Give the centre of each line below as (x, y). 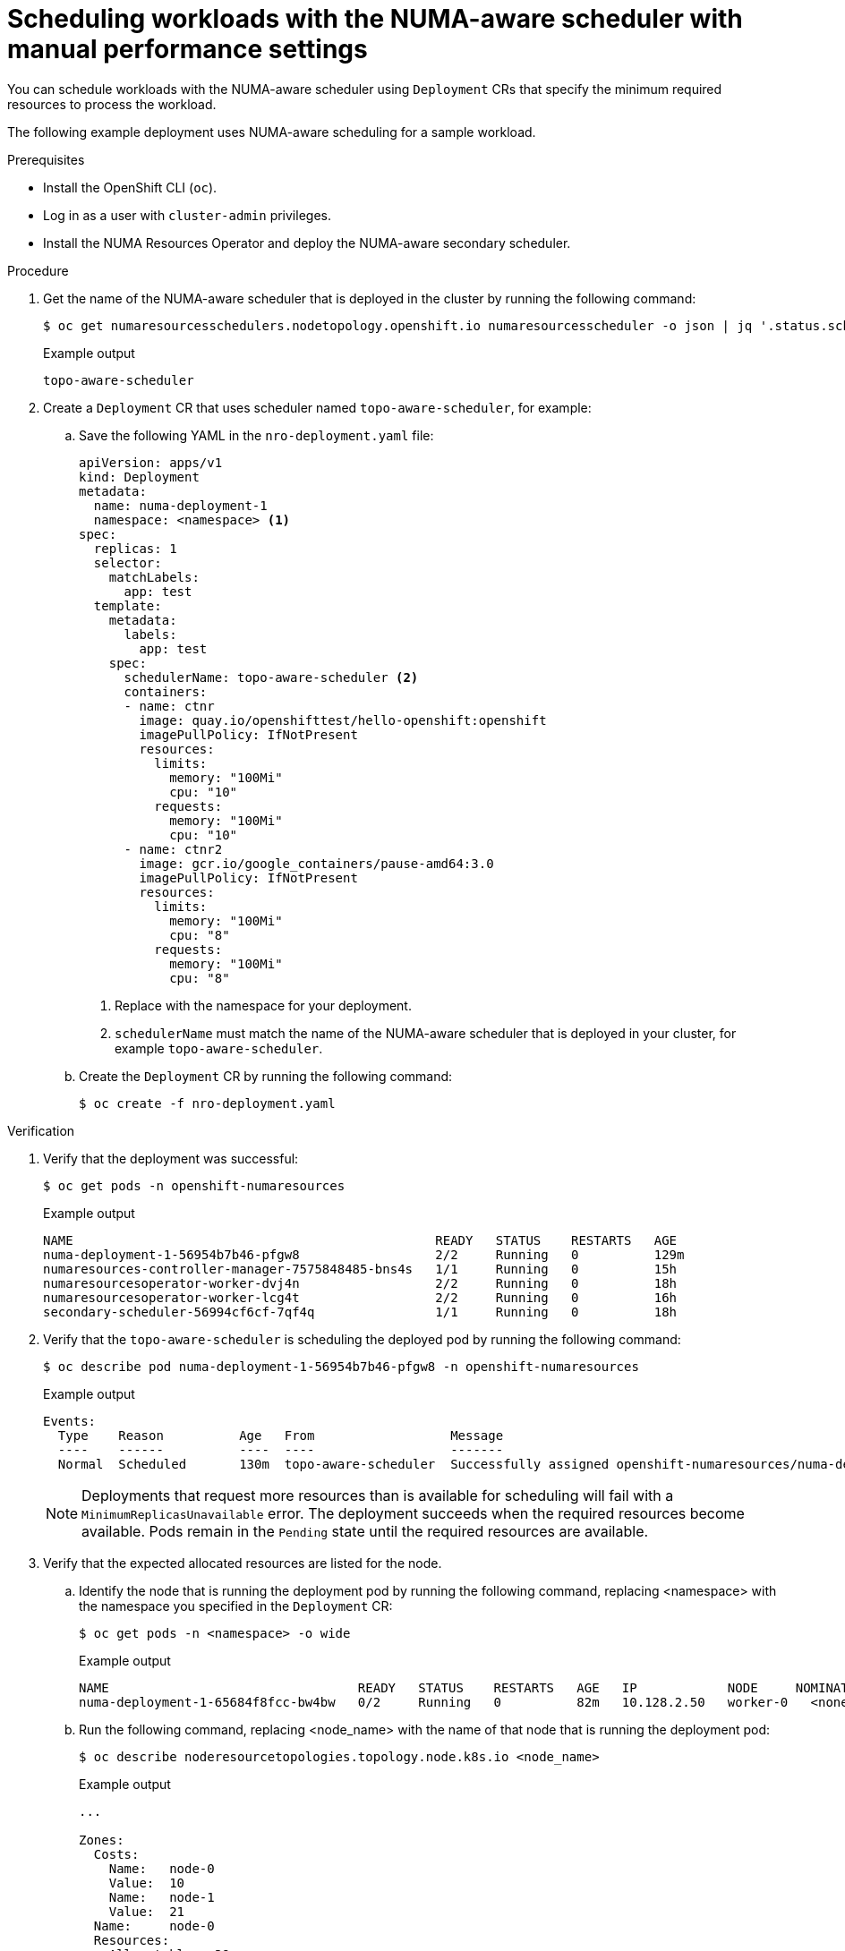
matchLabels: (154, 577)
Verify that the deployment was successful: (171, 1158)
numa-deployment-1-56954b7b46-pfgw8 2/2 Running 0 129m (364, 1254)
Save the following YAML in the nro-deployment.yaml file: (256, 435)
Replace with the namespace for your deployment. (263, 1005)
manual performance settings (188, 49)
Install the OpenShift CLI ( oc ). (130, 187)
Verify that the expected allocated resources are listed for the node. (243, 1563)
